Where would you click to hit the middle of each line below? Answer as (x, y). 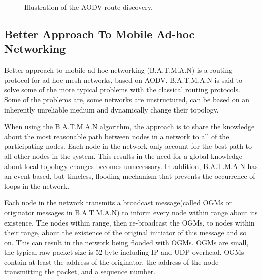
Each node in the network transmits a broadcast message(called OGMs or (118, 203)
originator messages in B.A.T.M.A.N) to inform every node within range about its (131, 212)
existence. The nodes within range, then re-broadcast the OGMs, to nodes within (129, 222)
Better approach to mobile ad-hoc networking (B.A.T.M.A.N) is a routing (118, 70)
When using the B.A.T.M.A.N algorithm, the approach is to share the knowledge (129, 126)
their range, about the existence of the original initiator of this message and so (125, 232)
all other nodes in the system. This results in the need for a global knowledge (123, 156)
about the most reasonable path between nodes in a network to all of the (117, 136)
